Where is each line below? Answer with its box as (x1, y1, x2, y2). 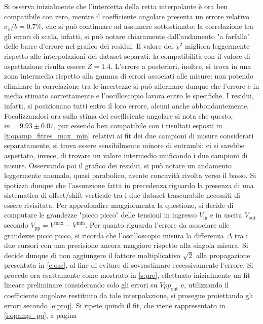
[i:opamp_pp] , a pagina (4, 310, 77, 320)
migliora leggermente (185, 41, 250, 51)
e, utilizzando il (180, 279, 229, 290)
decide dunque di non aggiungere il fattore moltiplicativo (4, 249, 180, 260)
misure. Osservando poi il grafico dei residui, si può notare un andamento (4, 160, 232, 170)
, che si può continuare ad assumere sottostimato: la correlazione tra (42, 21, 254, 31)
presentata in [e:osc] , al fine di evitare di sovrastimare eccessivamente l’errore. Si (4, 260, 253, 270)
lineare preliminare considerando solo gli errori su (4, 279, 158, 290)
